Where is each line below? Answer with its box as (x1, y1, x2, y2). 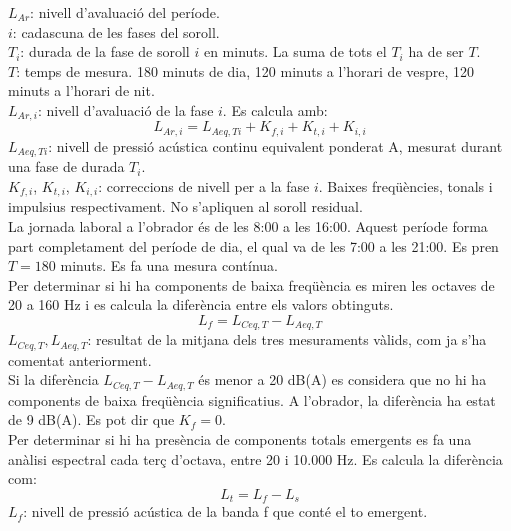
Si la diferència (8, 369, 99, 390)
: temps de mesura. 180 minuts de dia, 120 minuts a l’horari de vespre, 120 (16, 60, 475, 81)
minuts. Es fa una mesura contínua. (60, 255, 278, 276)
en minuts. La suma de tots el (203, 41, 387, 62)
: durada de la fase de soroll (20, 41, 190, 62)
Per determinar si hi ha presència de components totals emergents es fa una (8, 429, 472, 450)
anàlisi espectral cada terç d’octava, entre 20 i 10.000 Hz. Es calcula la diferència (8, 448, 503, 469)
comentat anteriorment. (8, 349, 152, 370)
